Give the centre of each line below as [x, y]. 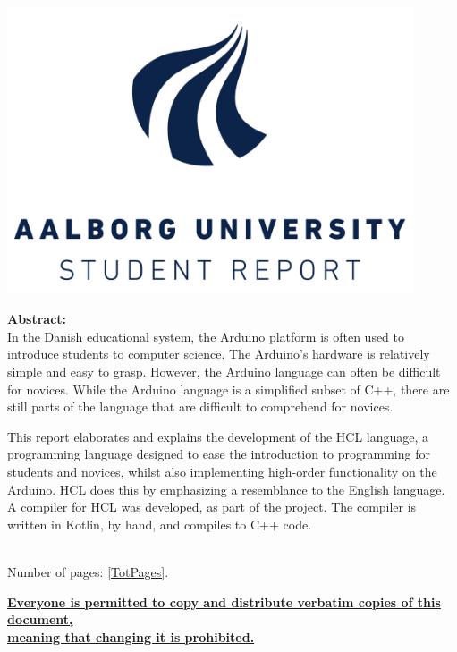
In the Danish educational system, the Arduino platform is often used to [206, 336]
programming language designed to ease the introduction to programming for [219, 454]
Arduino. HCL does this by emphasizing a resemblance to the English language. [226, 489]
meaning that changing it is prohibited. [131, 636]
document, [40, 619]
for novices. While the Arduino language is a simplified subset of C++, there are [228, 389]
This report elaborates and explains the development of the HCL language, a [218, 436]
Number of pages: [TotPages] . [88, 572]
